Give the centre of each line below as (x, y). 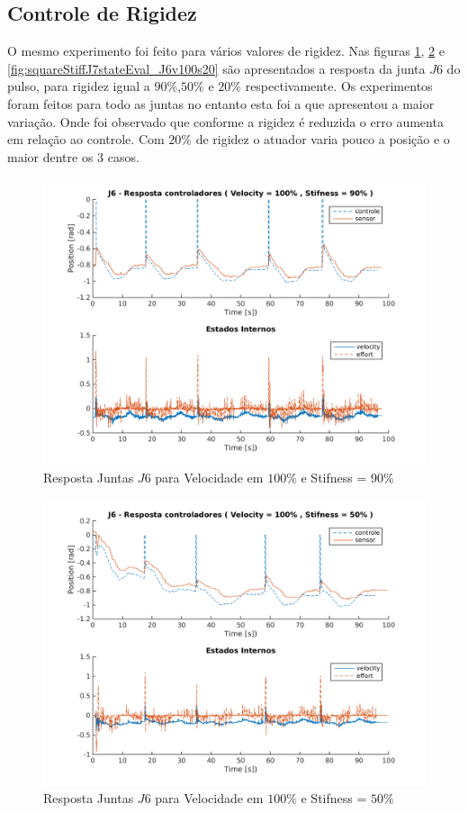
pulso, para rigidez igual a (79, 86)
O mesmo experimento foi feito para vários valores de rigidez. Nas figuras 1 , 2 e (226, 51)
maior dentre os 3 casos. (73, 156)
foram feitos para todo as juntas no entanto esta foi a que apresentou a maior (221, 103)
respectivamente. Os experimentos (339, 86)
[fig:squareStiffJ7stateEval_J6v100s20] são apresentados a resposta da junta (216, 68)
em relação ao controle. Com (86, 139)
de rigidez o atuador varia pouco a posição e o (323, 139)
